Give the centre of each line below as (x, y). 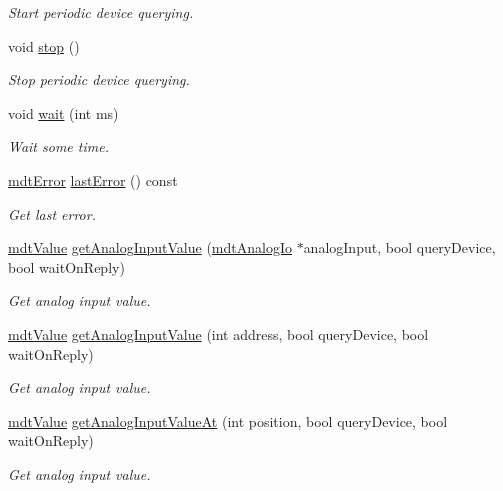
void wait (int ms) (63, 112)
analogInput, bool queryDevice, (399, 247)
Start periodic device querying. (101, 12)
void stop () (44, 45)
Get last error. (52, 213)
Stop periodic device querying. (99, 79)
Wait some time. (58, 146)
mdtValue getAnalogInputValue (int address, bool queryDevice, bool (218, 333)
